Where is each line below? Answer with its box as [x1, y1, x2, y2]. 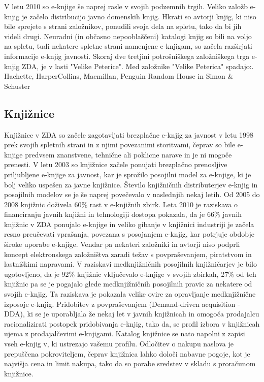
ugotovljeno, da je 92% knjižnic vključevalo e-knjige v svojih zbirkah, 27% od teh [4, 268, 256, 279]
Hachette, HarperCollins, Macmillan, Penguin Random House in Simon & [4, 71, 234, 81]
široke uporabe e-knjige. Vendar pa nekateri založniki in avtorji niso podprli [4, 239, 240, 249]
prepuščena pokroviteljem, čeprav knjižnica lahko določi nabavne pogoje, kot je [4, 348, 250, 359]
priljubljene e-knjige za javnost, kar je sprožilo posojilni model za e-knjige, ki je [4, 169, 251, 179]
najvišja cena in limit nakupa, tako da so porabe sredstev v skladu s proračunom [4, 358, 256, 369]
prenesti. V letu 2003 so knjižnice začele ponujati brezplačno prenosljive [4, 159, 227, 170]
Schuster [4, 80, 30, 91]
